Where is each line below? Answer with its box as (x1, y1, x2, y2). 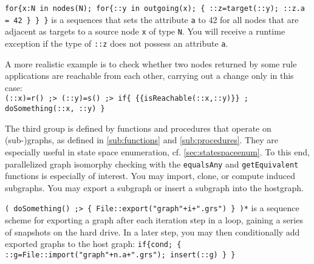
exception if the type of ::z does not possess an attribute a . (5, 36, 228, 49)
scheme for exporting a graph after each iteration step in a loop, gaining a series (5, 214, 303, 226)
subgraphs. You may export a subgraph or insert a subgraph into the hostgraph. (5, 181, 304, 194)
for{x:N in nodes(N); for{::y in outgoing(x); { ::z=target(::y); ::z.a (5, 4, 305, 13)
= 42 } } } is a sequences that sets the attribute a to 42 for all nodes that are (5, 13, 299, 25)
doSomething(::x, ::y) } (5, 104, 105, 113)
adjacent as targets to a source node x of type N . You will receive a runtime (5, 25, 285, 38)
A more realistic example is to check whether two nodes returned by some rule (5, 57, 297, 70)
